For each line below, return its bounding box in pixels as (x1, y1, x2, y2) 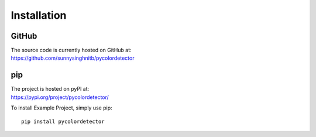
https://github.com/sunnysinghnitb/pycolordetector (11, 54, 135, 61)
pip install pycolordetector (21, 118, 105, 125)
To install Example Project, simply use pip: (11, 104, 112, 111)
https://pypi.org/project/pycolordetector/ (11, 94, 109, 101)
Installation (11, 9, 67, 22)
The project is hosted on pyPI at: (11, 85, 90, 93)
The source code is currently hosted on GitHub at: (11, 47, 132, 54)
